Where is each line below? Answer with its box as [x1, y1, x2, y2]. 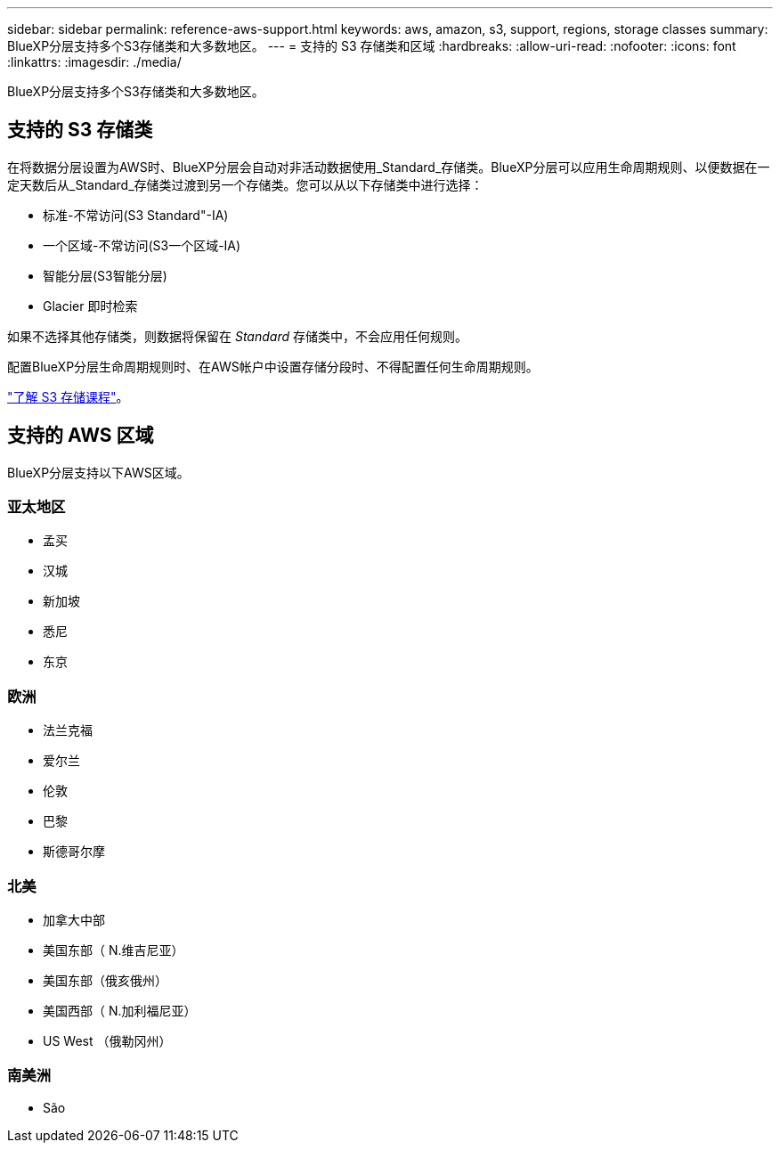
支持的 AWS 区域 [7, 424, 154, 447]
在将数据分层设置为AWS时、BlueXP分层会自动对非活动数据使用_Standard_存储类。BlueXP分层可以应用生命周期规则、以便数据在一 [7, 159, 770, 175]
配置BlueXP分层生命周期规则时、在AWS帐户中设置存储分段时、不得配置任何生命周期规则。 [7, 358, 539, 374]
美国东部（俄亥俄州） [43, 972, 167, 988]
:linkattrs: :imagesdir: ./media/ [7, 54, 182, 69]
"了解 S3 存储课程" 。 [7, 388, 129, 404]
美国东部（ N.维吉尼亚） [43, 942, 184, 958]
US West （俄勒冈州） [43, 1032, 172, 1048]
